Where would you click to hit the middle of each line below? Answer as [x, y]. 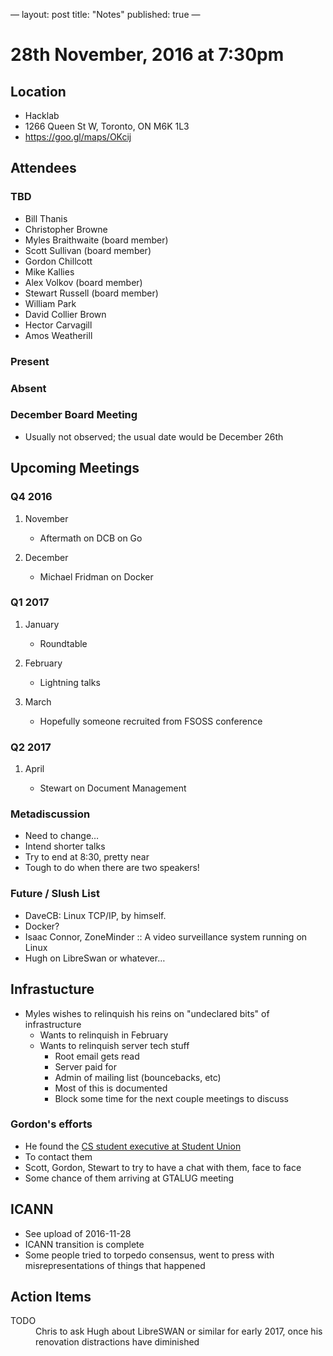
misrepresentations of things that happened [115, 1265]
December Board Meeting [74, 415]
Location [38, 91]
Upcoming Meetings [75, 468]
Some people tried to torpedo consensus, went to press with [149, 1255]
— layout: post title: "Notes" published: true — [105, 14]
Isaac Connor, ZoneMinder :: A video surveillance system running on [166, 936]
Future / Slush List [55, 894]
